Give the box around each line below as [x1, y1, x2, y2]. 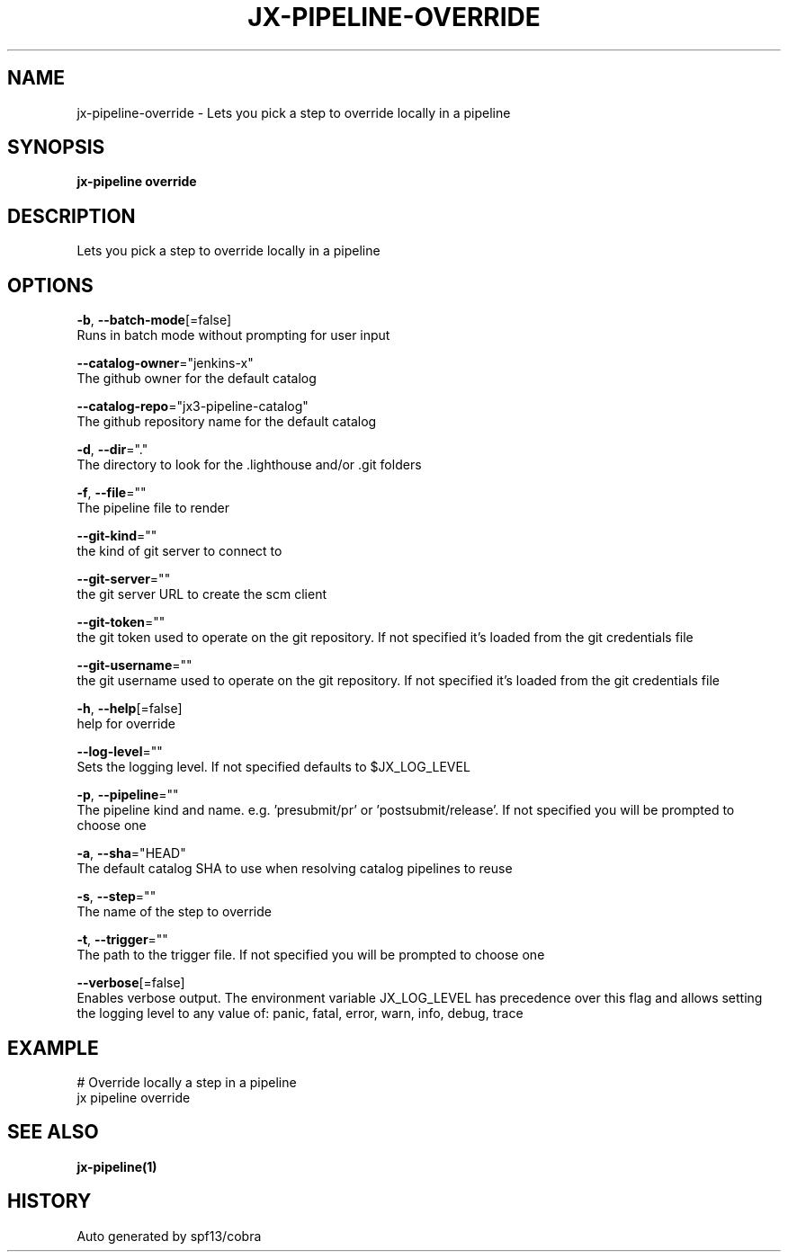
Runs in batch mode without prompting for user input [76, 327, 390, 344]
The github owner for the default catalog [76, 371, 317, 387]
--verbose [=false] [76, 975, 185, 991]
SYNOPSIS [7, 136, 105, 159]
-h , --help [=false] [76, 701, 183, 717]
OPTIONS [7, 273, 94, 297]
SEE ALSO [7, 1121, 99, 1144]
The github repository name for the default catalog [76, 414, 377, 430]
